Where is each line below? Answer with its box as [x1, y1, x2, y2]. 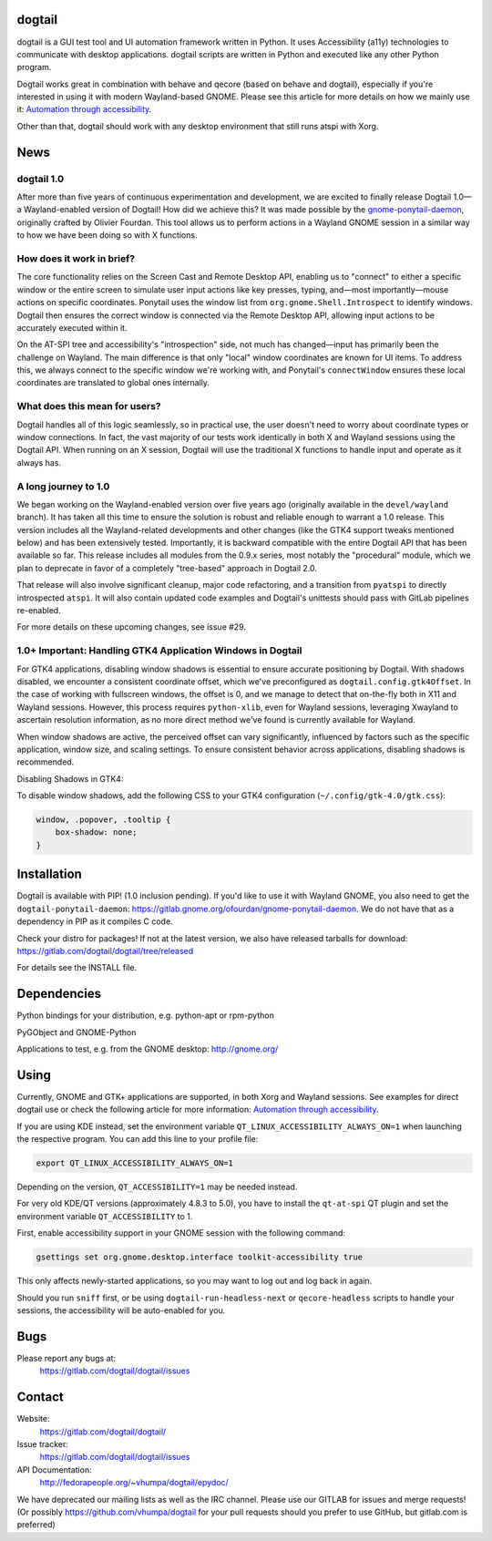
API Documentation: [16, 1464, 92, 1475]
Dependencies [16, 986, 102, 1002]
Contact [16, 1390, 64, 1405]
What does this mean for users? [16, 400, 161, 413]
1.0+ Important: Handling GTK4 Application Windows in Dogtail [16, 644, 302, 657]
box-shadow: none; [55, 827, 138, 837]
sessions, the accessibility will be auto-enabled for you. [16, 1304, 226, 1316]
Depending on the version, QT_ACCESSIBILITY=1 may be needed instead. [16, 1181, 298, 1193]
